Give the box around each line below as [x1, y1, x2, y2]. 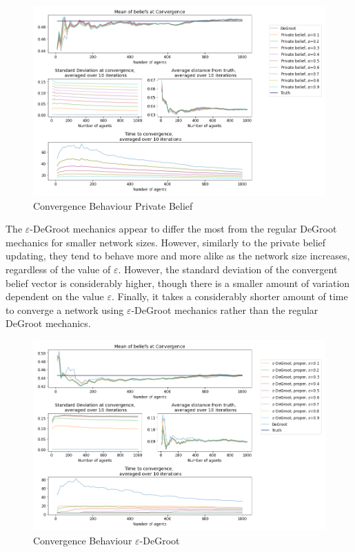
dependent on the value [6, 289, 104, 304]
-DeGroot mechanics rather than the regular [131, 302, 318, 317]
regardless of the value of [6, 262, 111, 277]
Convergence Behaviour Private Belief [33, 198, 193, 213]
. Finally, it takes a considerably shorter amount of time [111, 289, 348, 304]
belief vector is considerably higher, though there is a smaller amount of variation [6, 275, 350, 290]
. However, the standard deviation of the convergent [118, 262, 338, 277]
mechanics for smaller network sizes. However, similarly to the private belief [6, 235, 326, 249]
